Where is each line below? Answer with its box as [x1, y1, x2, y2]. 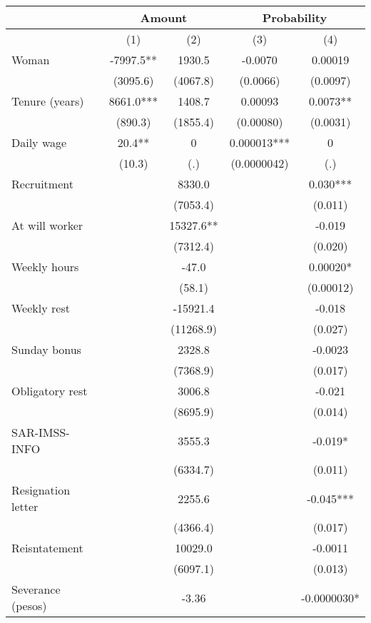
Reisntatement [11, 540, 83, 556]
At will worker [11, 217, 83, 233]
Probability [262, 9, 327, 26]
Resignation [11, 482, 71, 498]
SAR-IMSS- [11, 424, 70, 440]
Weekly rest [11, 300, 70, 316]
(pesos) [11, 597, 47, 614]
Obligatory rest [11, 383, 88, 399]
